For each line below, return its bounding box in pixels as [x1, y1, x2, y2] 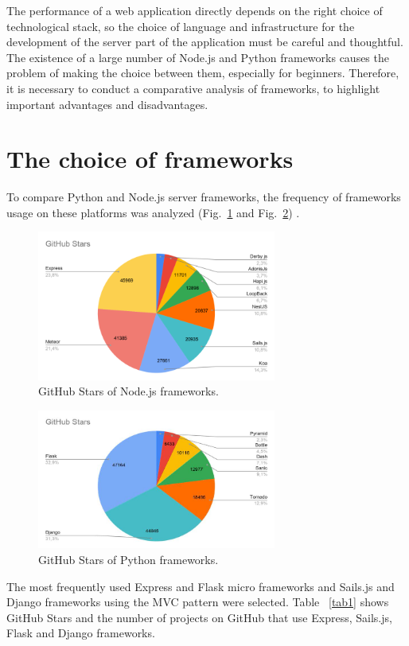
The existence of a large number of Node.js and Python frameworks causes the [6, 49, 389, 65]
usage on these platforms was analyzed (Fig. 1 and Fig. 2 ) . [6, 204, 300, 220]
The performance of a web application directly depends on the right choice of [6, 2, 383, 18]
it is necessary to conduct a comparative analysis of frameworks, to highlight [6, 80, 380, 96]
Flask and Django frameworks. [6, 625, 155, 641]
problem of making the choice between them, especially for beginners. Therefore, [6, 64, 399, 81]
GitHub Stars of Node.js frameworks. [38, 383, 219, 399]
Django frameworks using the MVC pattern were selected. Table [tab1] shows [6, 593, 389, 610]
